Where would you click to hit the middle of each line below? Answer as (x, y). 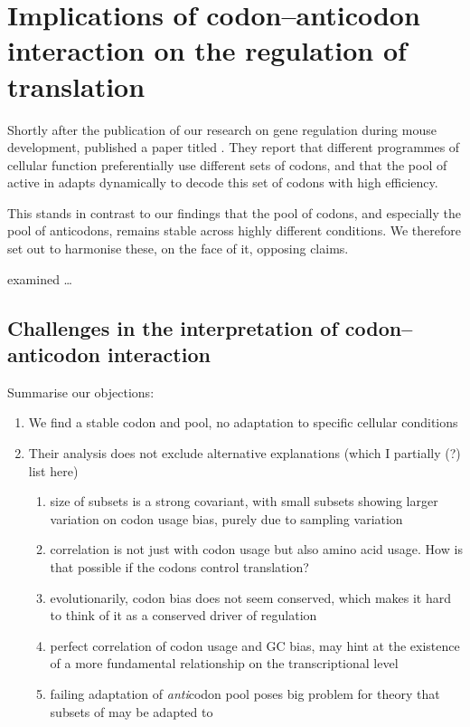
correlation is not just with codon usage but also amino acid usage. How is (256, 549)
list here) (53, 470)
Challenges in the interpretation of (173, 327)
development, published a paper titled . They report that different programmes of (234, 147)
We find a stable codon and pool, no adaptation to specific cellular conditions (243, 422)
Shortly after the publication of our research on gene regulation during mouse (222, 129)
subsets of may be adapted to (132, 711)
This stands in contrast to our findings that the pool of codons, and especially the (234, 212)
